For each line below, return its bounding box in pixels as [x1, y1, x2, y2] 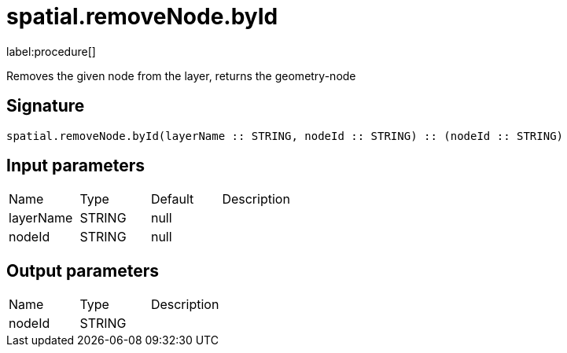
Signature [6, 96, 85, 116]
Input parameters [6, 156, 145, 176]
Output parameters [6, 260, 159, 281]
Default [150, 191, 194, 208]
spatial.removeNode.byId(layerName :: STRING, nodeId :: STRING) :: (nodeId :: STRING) [6, 129, 564, 142]
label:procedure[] [6, 44, 96, 58]
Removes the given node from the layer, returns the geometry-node [6, 68, 356, 83]
